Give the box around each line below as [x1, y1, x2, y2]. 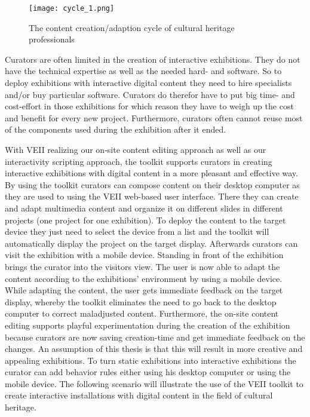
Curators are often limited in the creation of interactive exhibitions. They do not [5, 53, 300, 65]
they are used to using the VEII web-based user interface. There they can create [5, 190, 299, 203]
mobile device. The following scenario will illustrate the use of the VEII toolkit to [5, 377, 303, 390]
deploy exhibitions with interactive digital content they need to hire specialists [5, 76, 292, 89]
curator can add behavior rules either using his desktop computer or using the [5, 366, 291, 378]
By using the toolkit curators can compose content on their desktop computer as [5, 178, 300, 191]
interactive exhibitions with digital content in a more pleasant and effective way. [5, 167, 298, 179]
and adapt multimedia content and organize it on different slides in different [5, 201, 283, 214]
